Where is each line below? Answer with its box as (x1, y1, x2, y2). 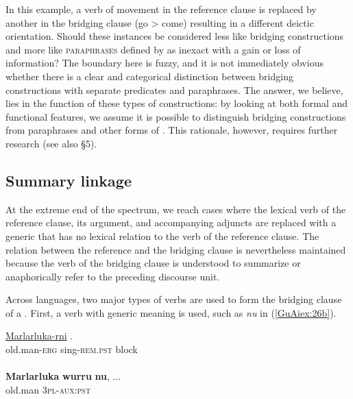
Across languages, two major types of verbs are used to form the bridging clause (5, 292, 342, 306)
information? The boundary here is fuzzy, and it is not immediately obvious (5, 56, 324, 70)
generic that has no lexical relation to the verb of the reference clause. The (5, 228, 319, 243)
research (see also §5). (5, 136, 97, 150)
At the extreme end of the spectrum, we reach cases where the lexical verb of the (5, 202, 346, 216)
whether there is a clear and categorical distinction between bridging (5, 69, 293, 83)
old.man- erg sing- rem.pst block (5, 342, 138, 356)
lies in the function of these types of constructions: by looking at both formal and (5, 96, 348, 110)
